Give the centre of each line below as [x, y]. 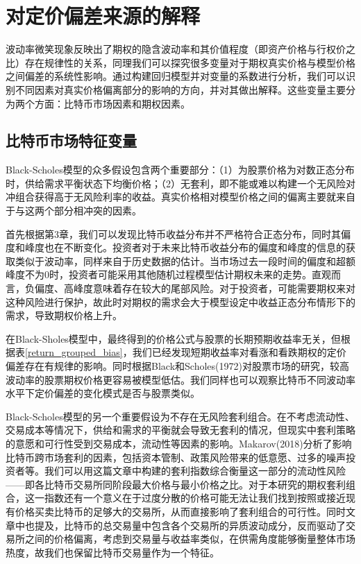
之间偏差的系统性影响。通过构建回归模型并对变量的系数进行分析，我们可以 [176, 76]
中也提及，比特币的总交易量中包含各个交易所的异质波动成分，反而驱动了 [180, 525]
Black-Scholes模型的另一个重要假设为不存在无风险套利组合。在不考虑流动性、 [180, 416]
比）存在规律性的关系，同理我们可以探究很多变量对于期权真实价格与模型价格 [180, 62]
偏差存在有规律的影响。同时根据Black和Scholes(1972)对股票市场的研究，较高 [177, 366]
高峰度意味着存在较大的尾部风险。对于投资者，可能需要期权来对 [209, 288]
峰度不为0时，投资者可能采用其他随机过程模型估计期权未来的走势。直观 [168, 274]
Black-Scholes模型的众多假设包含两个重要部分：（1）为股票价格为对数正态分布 [180, 170]
